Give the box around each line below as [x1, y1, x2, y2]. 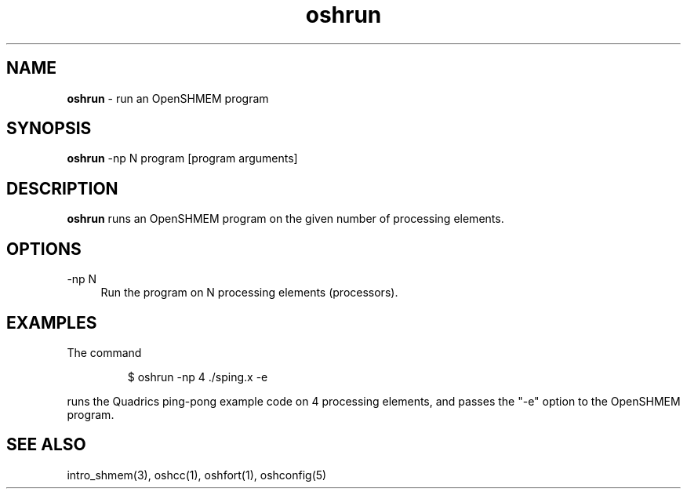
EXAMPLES [6, 312, 97, 333]
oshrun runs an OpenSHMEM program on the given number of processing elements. [67, 212, 504, 226]
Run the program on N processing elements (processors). [100, 286, 398, 300]
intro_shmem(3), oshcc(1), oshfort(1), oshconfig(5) [67, 468, 327, 482]
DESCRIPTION [6, 178, 118, 198]
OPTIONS [6, 238, 82, 259]
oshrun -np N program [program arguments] [67, 151, 298, 166]
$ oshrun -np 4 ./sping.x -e [127, 369, 268, 384]
